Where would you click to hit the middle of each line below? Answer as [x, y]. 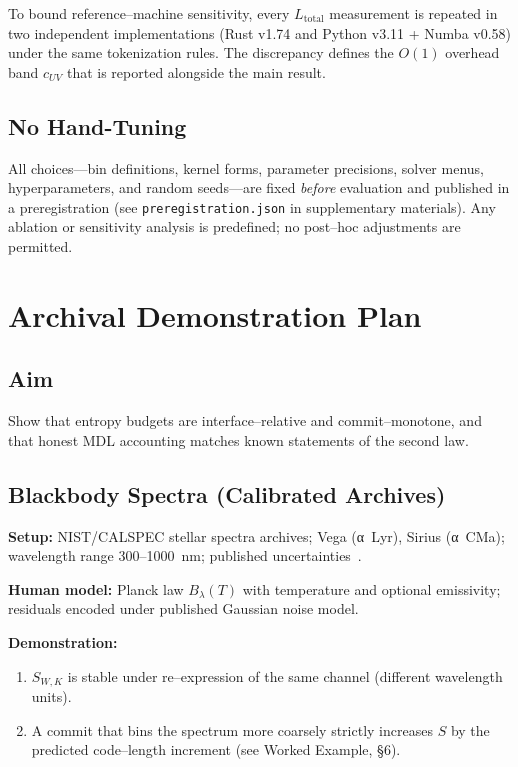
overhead [472, 52]
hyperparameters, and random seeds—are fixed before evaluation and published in [259, 187]
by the [470, 729]
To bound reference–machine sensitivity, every [149, 13]
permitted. [40, 246]
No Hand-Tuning [97, 125]
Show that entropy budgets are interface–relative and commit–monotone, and [245, 420]
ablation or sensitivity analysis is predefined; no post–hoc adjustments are [234, 226]
